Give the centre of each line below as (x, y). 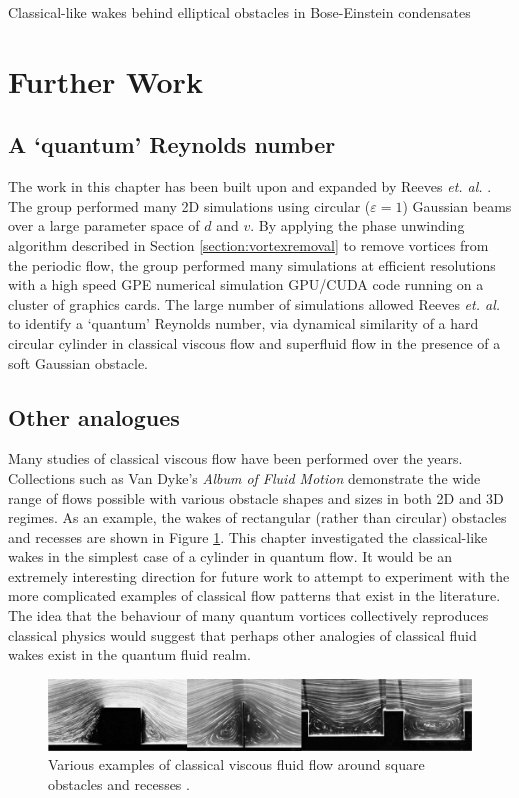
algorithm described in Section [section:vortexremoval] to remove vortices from (248, 244)
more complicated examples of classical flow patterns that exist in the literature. (254, 595)
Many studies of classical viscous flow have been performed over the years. (235, 458)
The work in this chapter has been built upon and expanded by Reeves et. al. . (250, 186)
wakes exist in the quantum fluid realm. (129, 654)
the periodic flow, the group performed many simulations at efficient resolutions (252, 264)
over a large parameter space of (104, 225)
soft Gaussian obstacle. (78, 362)
